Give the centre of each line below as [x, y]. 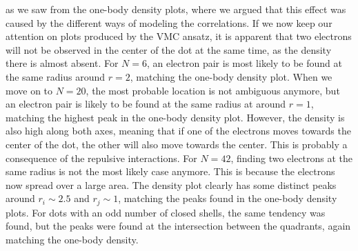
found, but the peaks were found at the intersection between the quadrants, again [178, 226]
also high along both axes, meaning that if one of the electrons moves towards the [178, 131]
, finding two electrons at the [292, 158]
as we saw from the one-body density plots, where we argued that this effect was [176, 9]
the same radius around [56, 76]
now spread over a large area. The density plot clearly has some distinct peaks [171, 184]
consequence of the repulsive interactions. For [101, 158]
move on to [29, 90]
